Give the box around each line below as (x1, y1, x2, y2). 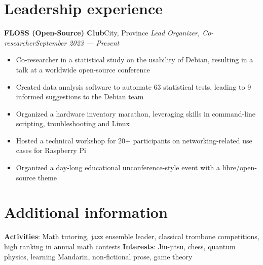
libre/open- (222, 162, 257, 173)
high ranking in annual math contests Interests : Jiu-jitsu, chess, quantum (4, 241, 236, 251)
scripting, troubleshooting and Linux (16, 118, 130, 129)
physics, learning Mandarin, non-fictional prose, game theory (4, 251, 193, 261)
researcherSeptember (4, 37, 67, 48)
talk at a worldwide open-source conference (16, 64, 150, 74)
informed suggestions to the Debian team (16, 91, 144, 102)
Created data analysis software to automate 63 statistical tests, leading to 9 (16, 81, 251, 92)
